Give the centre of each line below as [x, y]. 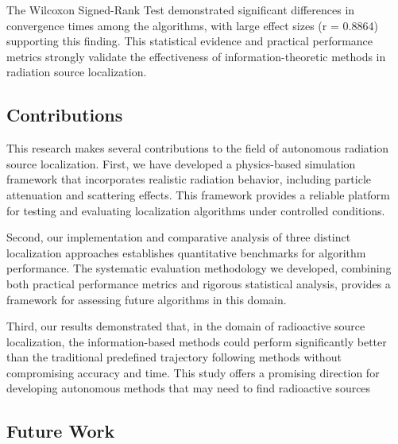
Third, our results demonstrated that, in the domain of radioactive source [186, 326]
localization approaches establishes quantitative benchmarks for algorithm [186, 252]
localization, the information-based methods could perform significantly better [197, 341]
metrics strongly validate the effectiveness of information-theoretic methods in [196, 56]
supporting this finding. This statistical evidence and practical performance [190, 41]
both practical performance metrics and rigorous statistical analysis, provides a [199, 283]
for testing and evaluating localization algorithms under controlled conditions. [196, 210]
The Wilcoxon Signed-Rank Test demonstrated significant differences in [181, 10]
